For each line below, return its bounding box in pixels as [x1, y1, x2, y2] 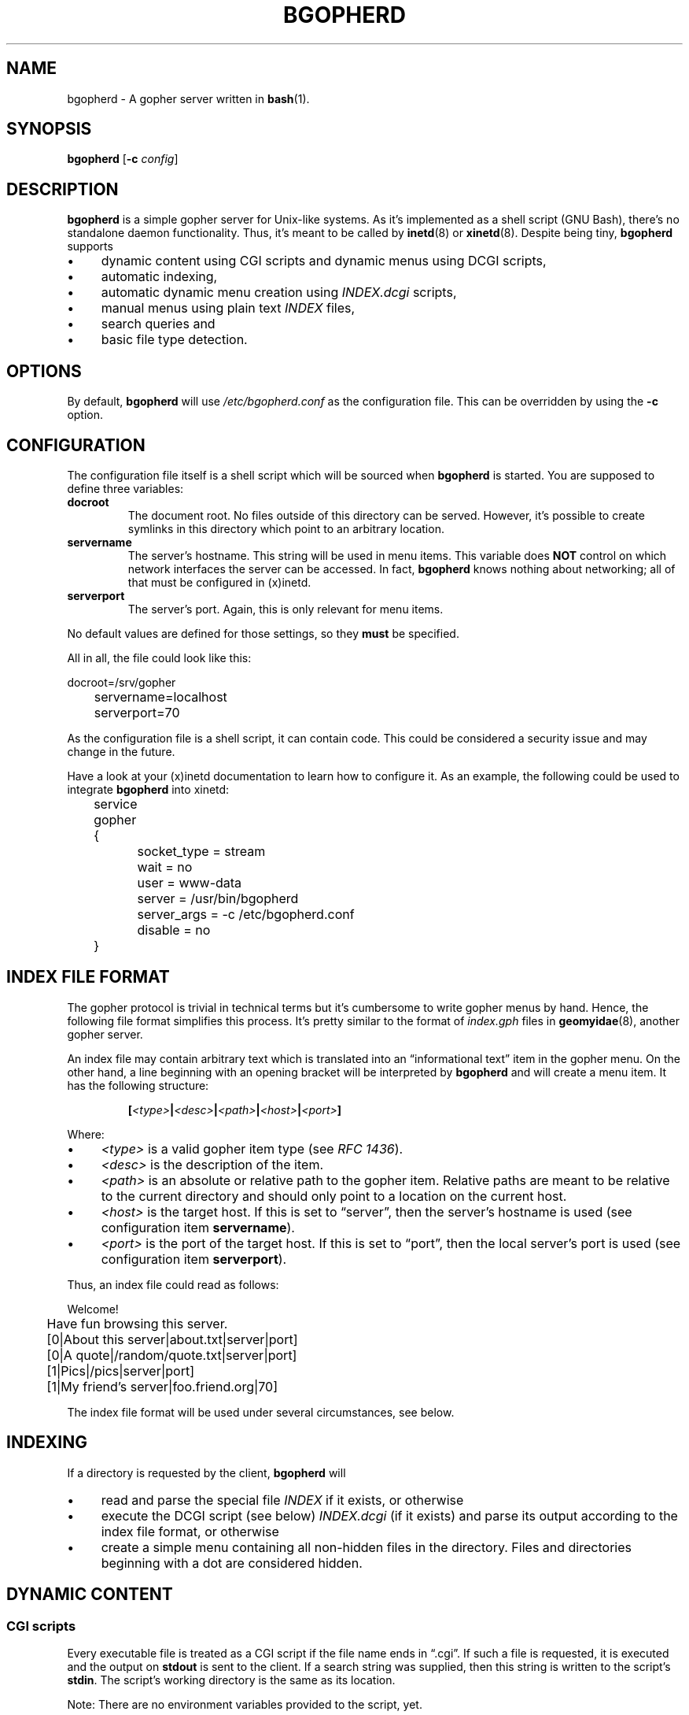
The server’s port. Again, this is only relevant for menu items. [127, 602, 444, 616]
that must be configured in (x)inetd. [127, 575, 311, 589]
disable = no [137, 921, 211, 938]
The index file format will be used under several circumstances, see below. [67, 1405, 455, 1419]
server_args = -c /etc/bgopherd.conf [137, 906, 355, 922]
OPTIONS [6, 361, 82, 381]
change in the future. [67, 744, 175, 758]
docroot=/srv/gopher [67, 675, 176, 689]
